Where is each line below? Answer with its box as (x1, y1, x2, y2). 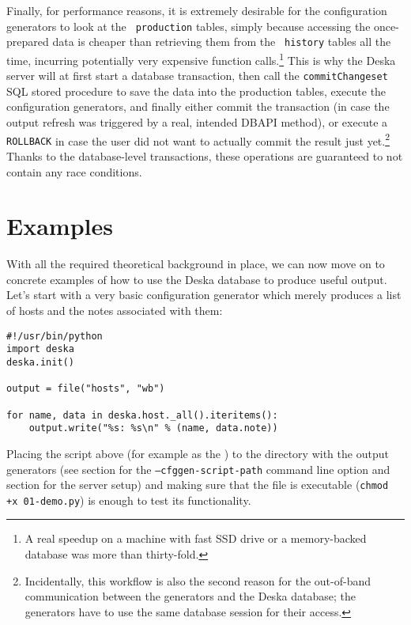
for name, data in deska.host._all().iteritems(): (6, 409, 278, 421)
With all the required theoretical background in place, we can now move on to (6, 256, 385, 272)
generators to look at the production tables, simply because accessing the (6, 17, 371, 34)
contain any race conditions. (6, 163, 142, 180)
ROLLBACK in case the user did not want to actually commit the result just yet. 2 (6, 130, 390, 149)
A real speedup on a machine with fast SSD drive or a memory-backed (25, 530, 367, 547)
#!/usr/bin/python (6, 330, 103, 342)
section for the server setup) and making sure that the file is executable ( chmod (6, 476, 389, 493)
